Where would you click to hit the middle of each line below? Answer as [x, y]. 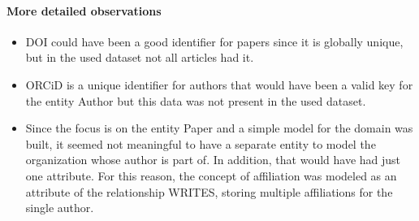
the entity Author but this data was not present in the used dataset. [196, 100]
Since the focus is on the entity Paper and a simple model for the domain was [219, 128]
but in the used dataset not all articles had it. [140, 57]
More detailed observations [84, 10]
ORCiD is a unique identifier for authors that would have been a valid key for [219, 84]
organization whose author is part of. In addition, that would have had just [213, 160]
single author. [60, 208]
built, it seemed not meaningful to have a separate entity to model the [201, 143]
